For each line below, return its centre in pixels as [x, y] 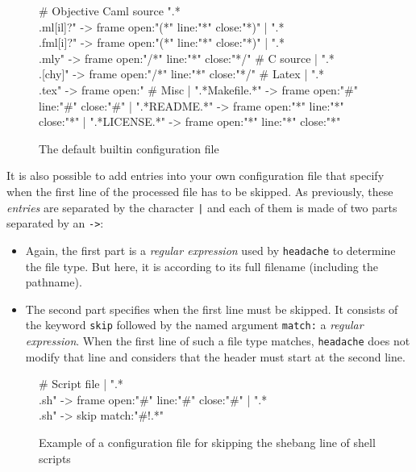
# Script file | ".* [81, 384]
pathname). [54, 282]
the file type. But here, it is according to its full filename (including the [202, 266]
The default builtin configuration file [129, 148]
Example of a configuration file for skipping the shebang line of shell [207, 442]
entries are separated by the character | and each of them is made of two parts [202, 207]
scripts [55, 458]
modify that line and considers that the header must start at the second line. [215, 356]
